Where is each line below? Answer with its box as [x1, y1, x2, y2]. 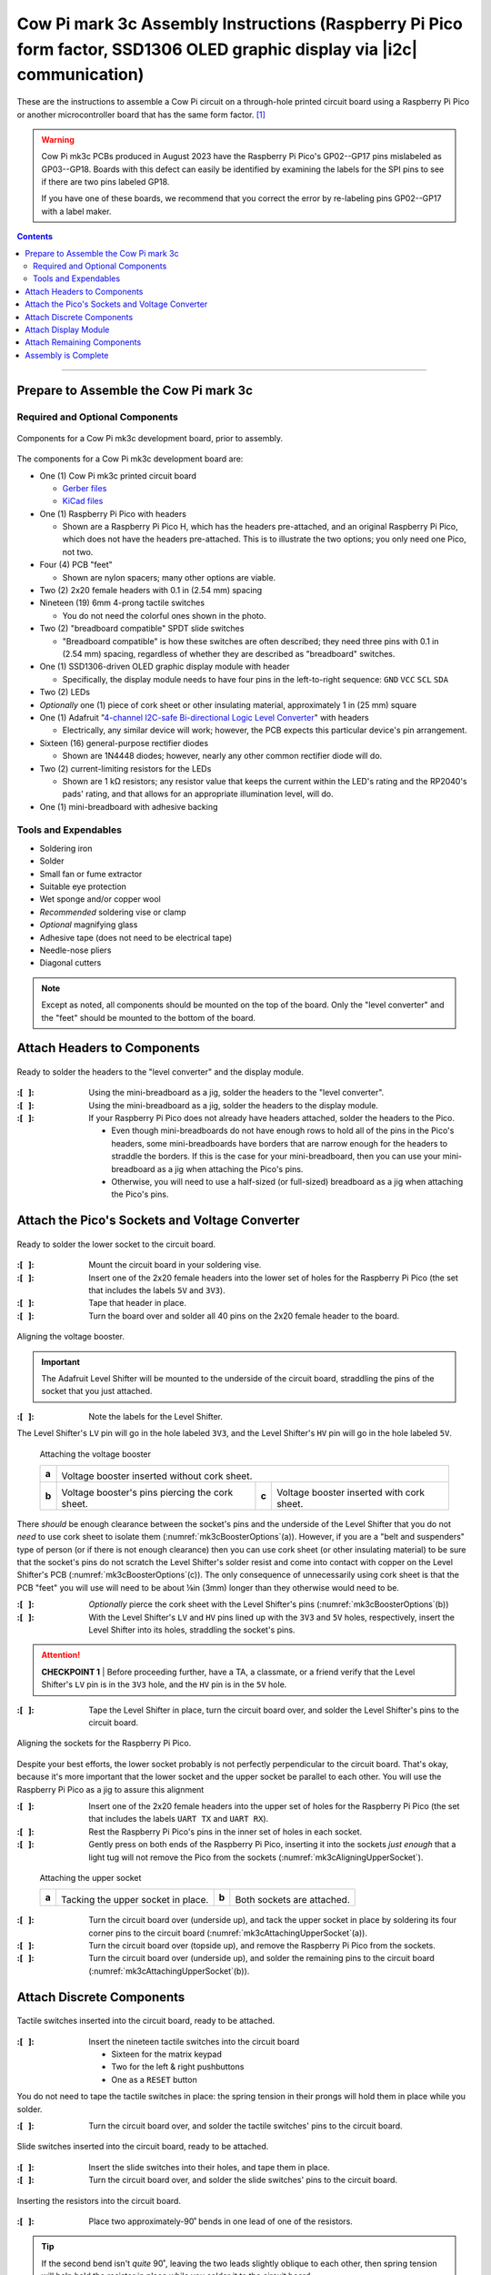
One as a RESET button [111, 2074, 197, 2085]
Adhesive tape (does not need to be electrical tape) [39, 932, 233, 943]
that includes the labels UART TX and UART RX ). [88, 1814, 269, 1825]
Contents [16, 231, 54, 242]
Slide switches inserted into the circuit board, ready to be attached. [16, 2141, 269, 2152]
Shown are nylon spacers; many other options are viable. [62, 571, 276, 582]
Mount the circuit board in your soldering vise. [88, 1259, 262, 1270]
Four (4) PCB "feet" [39, 560, 113, 571]
